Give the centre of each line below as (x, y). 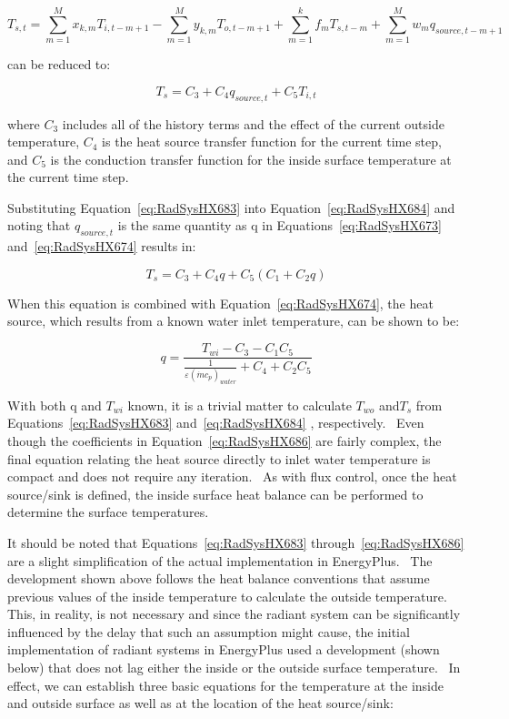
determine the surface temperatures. (108, 512)
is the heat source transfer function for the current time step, (272, 142)
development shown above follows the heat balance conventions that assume (219, 578)
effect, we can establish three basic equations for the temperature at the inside (225, 685)
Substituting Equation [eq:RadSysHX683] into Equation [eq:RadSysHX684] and (231, 207)
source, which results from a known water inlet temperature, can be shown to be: (234, 321)
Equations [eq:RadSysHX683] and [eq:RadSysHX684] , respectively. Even (216, 423)
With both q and (55, 405)
